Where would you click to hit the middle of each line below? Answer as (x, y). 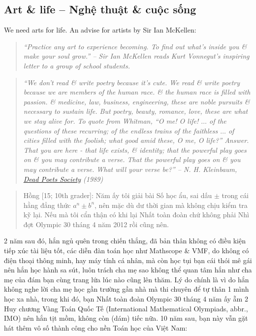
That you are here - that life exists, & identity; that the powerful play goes (135, 150)
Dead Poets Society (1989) (63, 179)
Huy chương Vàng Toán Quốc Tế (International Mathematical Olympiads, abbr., (126, 308)
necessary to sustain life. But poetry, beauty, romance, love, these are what (136, 111)
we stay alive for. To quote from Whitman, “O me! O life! (111, 120)
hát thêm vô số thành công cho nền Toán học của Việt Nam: (96, 327)
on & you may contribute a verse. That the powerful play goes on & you (132, 159)
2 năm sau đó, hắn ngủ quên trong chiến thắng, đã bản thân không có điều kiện (125, 241)
